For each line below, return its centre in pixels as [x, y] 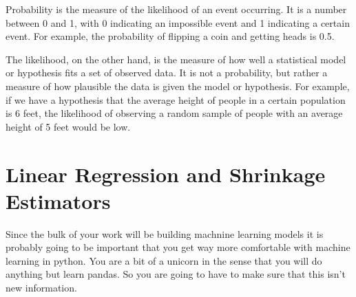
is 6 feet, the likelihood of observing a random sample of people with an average [174, 113]
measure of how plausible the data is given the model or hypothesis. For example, [178, 86]
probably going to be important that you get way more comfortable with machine [178, 247]
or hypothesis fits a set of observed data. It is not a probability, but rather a [167, 73]
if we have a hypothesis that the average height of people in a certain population [176, 99]
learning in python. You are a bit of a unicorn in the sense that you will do [164, 260]
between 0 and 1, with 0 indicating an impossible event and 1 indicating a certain [178, 22]
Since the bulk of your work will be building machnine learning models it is [165, 233]
